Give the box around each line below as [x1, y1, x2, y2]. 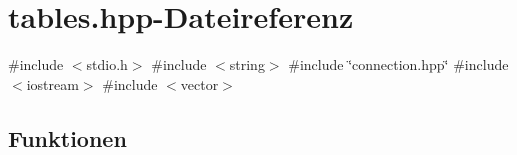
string [229, 54, 265, 75]
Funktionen [8, 122, 127, 153]
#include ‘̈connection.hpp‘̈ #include [288, 54, 509, 75]
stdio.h [86, 54, 128, 75]
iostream [26, 73, 79, 94]
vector [180, 73, 219, 94]
